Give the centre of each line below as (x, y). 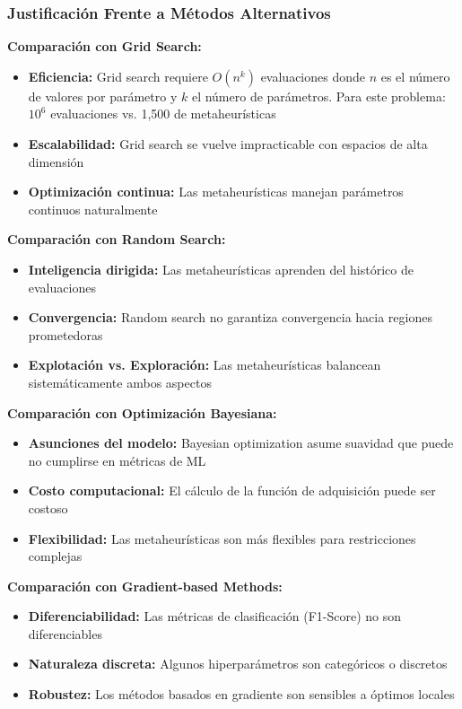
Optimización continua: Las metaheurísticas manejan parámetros (216, 192)
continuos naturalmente (93, 209)
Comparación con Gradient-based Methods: (145, 586)
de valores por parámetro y (103, 96)
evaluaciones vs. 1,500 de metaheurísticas (163, 114)
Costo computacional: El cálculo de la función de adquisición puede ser (232, 490)
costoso (48, 508)
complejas (55, 556)
